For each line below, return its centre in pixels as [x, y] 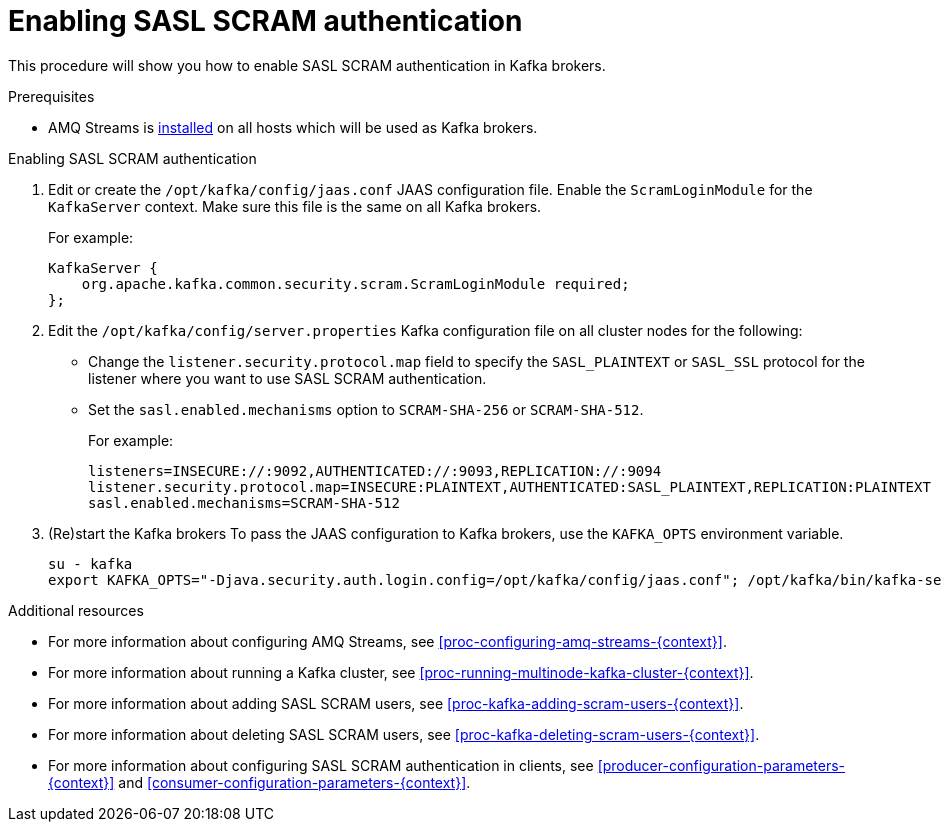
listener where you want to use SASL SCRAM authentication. [287, 378]
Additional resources [76, 610]
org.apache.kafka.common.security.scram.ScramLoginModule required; [355, 283]
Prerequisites [51, 96]
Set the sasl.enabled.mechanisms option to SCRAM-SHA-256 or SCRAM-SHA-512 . [366, 409]
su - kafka [90, 563]
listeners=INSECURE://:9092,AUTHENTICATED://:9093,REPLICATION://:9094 [375, 470]
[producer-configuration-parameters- [721, 765]
